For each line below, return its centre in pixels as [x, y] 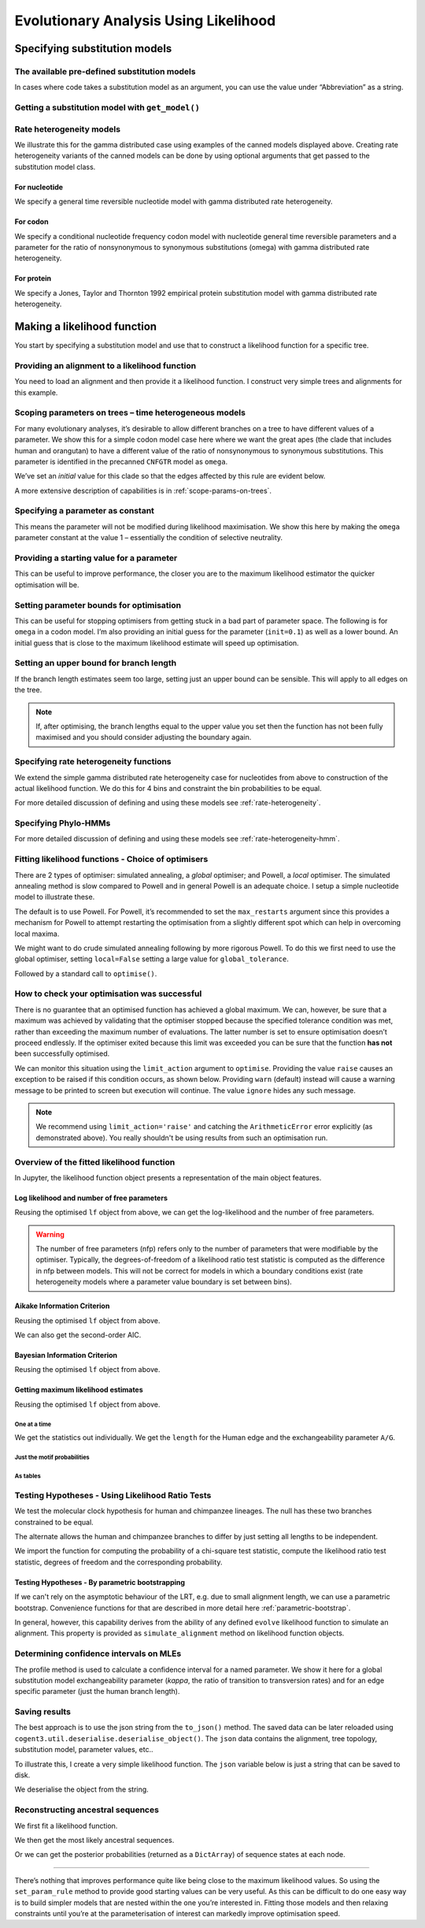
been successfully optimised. [62, 1054]
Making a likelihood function [86, 326]
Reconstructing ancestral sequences [87, 1810]
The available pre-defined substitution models [105, 71]
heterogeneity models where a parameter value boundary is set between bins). [164, 1282]
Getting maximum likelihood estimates [79, 1390]
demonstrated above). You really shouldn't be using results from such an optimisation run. [182, 1137]
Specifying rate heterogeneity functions [93, 762]
